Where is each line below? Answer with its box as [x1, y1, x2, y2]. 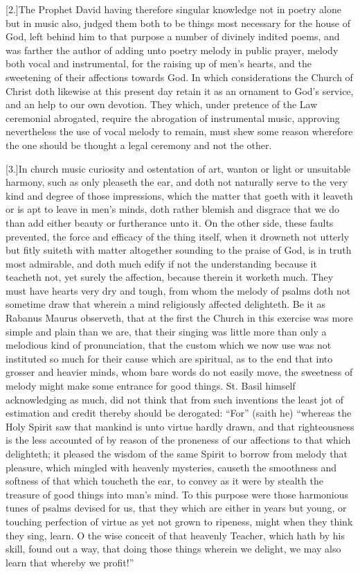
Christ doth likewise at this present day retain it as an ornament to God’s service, [6, 83, 354, 98]
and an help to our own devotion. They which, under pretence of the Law [6, 97, 318, 112]
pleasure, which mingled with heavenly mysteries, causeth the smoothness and [6, 460, 337, 474]
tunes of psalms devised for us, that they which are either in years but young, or [6, 501, 347, 515]
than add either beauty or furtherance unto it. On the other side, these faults [6, 215, 334, 229]
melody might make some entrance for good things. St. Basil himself [6, 379, 296, 393]
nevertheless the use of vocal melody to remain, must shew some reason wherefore [6, 124, 353, 139]
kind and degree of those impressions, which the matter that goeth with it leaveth [6, 188, 353, 202]
